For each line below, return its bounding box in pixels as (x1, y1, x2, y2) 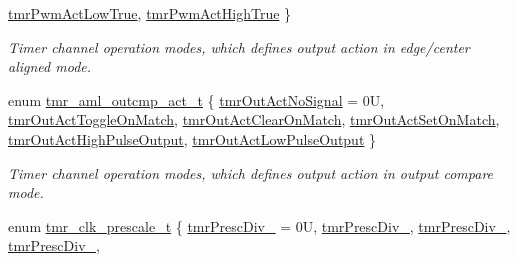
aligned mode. (8, 56, 92, 77)
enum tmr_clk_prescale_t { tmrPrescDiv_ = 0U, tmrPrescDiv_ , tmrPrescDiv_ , (8, 215, 511, 236)
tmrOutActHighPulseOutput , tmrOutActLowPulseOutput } (8, 128, 377, 149)
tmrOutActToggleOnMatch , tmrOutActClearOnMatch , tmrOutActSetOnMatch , (8, 109, 500, 130)
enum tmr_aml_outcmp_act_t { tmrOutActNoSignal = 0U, (8, 89, 385, 110)
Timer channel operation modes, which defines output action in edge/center (8, 36, 470, 57)
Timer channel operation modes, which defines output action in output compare (8, 162, 494, 183)
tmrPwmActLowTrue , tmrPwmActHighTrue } (8, 3, 292, 23)
